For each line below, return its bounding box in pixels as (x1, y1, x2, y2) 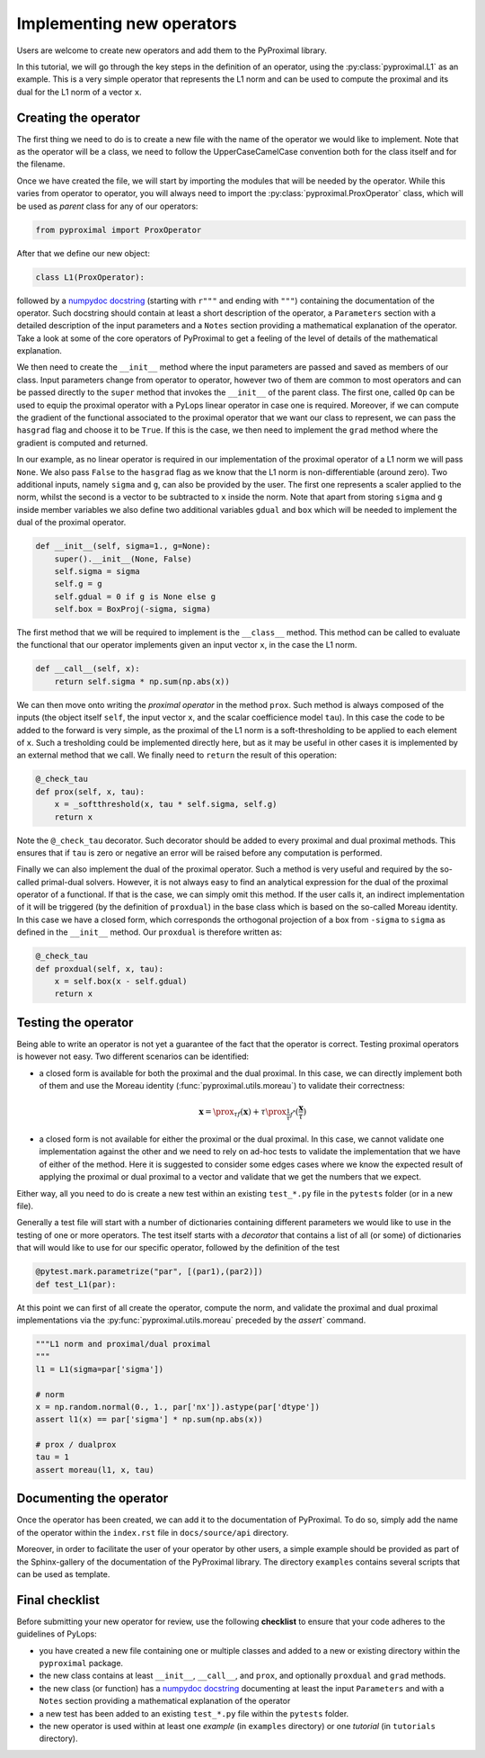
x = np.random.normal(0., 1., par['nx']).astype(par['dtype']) (35, 1402, 321, 1412)
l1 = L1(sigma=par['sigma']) (35, 1364, 164, 1374)
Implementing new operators (16, 13, 237, 33)
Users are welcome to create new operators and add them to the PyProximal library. (16, 45, 328, 56)
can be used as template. (16, 1568, 110, 1579)
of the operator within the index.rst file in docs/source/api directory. (16, 1527, 289, 1538)
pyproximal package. (39, 1657, 124, 1668)
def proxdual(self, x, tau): (35, 964, 164, 973)
